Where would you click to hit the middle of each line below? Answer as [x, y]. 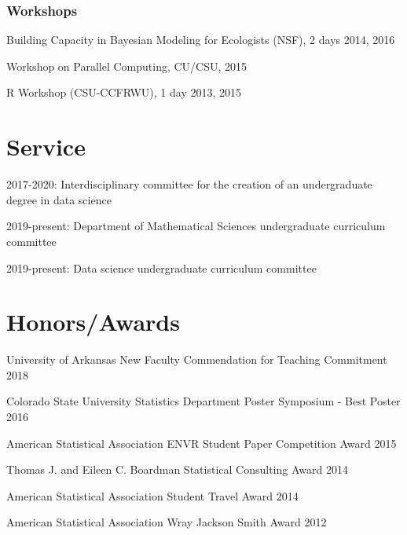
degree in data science [59, 199]
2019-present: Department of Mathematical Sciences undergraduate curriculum [196, 226]
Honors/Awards [93, 322]
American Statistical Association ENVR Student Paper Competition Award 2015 [202, 443]
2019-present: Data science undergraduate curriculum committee [161, 267]
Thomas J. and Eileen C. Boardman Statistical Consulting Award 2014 [177, 469]
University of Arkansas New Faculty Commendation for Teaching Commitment [197, 359]
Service [46, 147]
